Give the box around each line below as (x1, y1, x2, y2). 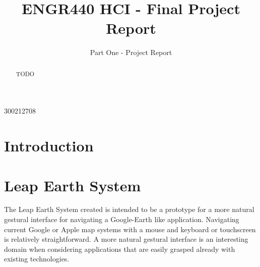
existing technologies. (4, 253, 70, 264)
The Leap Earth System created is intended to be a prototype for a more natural (4, 204, 254, 215)
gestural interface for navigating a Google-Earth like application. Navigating (4, 214, 239, 225)
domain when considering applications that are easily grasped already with (4, 243, 235, 254)
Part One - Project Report (90, 47, 172, 58)
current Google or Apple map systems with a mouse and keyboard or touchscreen (4, 224, 256, 234)
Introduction (4, 135, 94, 156)
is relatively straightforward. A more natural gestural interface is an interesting (4, 234, 248, 244)
